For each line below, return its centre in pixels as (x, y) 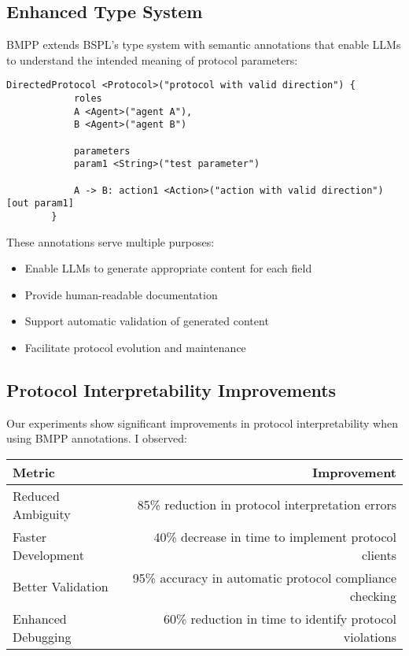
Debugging (42, 636)
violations (370, 636)
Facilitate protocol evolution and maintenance (135, 347)
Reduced (36, 495)
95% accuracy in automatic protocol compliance (264, 577)
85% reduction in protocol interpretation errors (267, 505)
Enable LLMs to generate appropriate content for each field (168, 268)
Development (48, 554)
